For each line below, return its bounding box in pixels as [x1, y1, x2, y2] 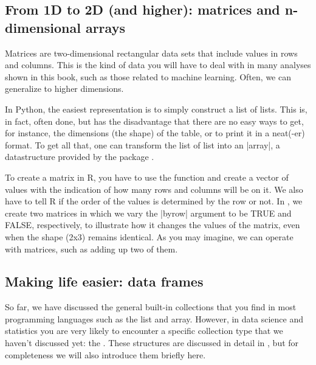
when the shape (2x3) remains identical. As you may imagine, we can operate [5, 230, 294, 243]
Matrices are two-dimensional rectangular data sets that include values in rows [5, 46, 298, 59]
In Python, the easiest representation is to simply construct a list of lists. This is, [5, 102, 307, 115]
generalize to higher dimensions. [5, 82, 124, 95]
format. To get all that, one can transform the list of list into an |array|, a [5, 138, 280, 151]
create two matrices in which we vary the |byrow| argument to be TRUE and [5, 206, 292, 219]
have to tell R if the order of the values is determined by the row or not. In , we [5, 195, 303, 207]
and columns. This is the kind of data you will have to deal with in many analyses [5, 58, 311, 71]
